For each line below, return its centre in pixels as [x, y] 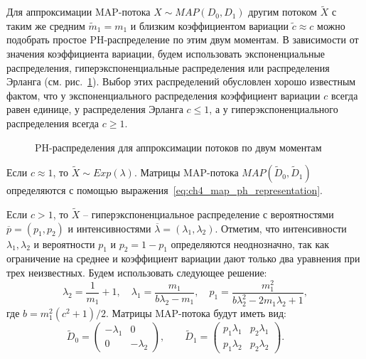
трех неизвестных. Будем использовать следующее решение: [137, 272]
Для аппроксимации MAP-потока [79, 12]
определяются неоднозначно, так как [250, 243]
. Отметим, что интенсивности [281, 228]
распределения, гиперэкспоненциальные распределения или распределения [168, 67]
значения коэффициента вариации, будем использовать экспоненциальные [166, 53]
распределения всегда [53, 123]
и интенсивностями [109, 228]
